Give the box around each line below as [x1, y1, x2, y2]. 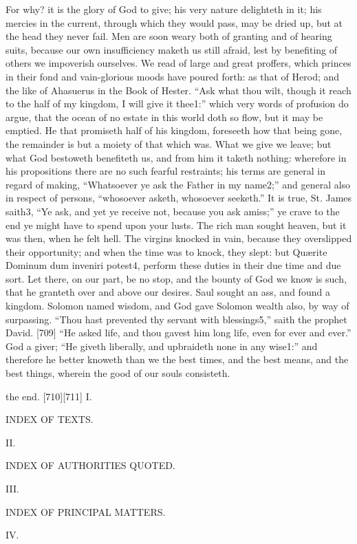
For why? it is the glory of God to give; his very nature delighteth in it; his [6, 2, 322, 16]
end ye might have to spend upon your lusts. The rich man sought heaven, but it [6, 217, 347, 232]
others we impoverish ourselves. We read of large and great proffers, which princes [6, 56, 351, 70]
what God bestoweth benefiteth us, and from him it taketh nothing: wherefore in [6, 150, 347, 164]
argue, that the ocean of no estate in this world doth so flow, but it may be [6, 109, 323, 124]
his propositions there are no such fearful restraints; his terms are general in [6, 164, 325, 178]
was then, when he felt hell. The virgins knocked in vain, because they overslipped [6, 231, 352, 246]
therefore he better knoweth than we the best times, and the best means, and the [6, 352, 349, 367]
